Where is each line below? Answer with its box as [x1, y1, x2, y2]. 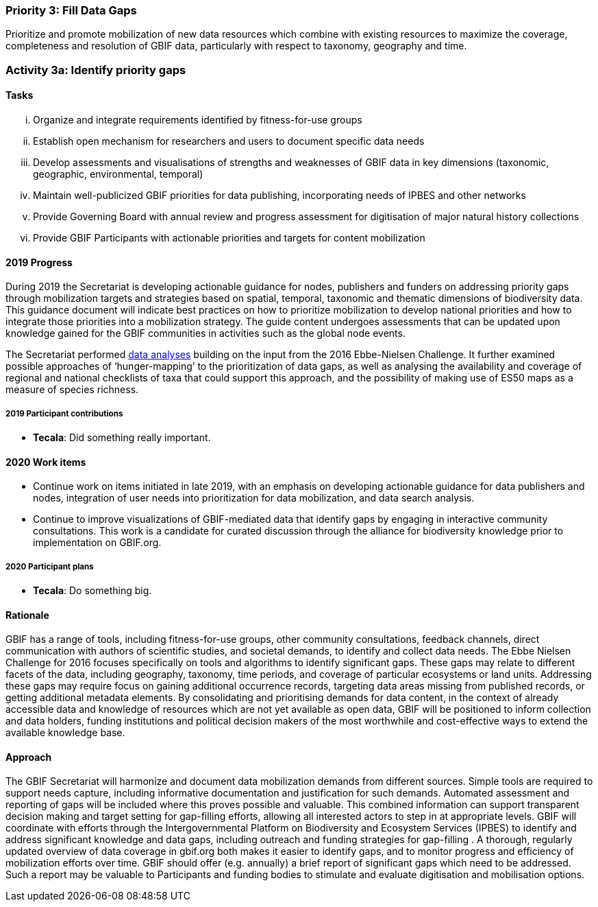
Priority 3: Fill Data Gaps [5, 3, 137, 17]
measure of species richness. [5, 384, 139, 396]
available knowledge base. [5, 727, 125, 739]
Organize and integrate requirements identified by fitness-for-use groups [33, 113, 362, 126]
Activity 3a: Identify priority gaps [5, 62, 186, 77]
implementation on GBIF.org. [33, 537, 162, 549]
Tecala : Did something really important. [33, 431, 211, 443]
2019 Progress [5, 256, 73, 268]
